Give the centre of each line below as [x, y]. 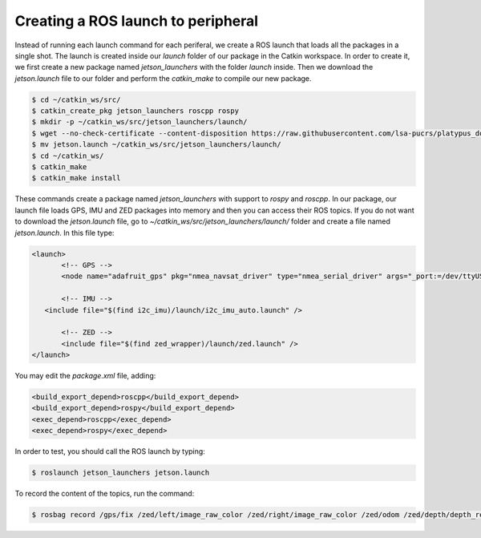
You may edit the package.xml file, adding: [85, 376]
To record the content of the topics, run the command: [105, 494]
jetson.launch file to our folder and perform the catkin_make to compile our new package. [163, 78]
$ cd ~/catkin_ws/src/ [76, 99]
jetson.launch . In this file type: [65, 233]
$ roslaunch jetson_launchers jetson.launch [121, 473]
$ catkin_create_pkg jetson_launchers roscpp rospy [135, 111]
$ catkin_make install [76, 178]
